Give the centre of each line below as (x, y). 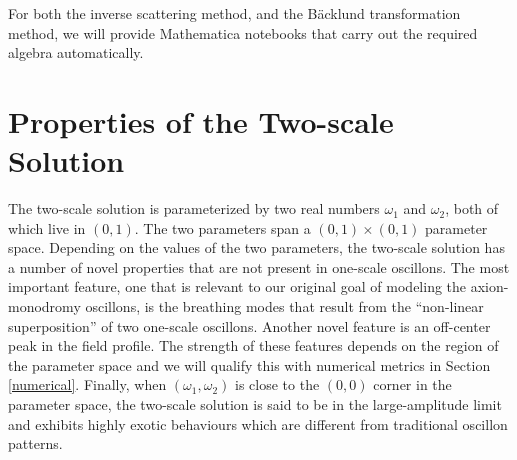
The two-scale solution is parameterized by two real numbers (194, 208)
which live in (47, 227)
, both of (472, 208)
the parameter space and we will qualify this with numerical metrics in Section (249, 364)
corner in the (412, 384)
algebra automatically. (76, 52)
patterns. (35, 443)
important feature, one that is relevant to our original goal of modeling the (237, 286)
